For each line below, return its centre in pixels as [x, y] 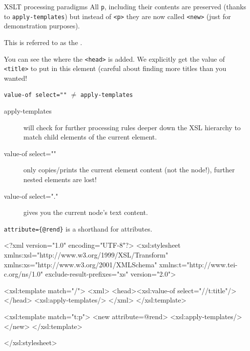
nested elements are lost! [60, 179]
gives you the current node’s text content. [86, 212]
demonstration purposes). [42, 26]
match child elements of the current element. [90, 137]
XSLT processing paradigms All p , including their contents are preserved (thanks [125, 6]
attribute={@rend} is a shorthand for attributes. [78, 228]
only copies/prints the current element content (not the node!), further [129, 170]
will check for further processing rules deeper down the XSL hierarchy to [132, 127]
